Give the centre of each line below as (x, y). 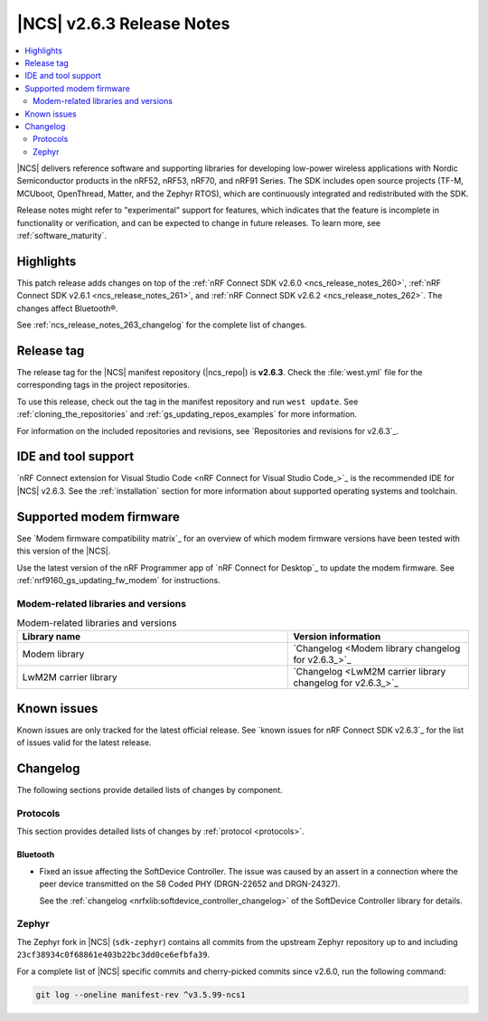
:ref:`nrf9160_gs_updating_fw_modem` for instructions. (118, 580)
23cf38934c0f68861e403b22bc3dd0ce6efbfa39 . (113, 955)
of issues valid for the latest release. (84, 742)
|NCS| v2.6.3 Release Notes (123, 24)
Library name (52, 637)
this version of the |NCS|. (64, 551)
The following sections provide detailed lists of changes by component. (150, 790)
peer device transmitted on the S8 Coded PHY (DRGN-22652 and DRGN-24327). (190, 884)
